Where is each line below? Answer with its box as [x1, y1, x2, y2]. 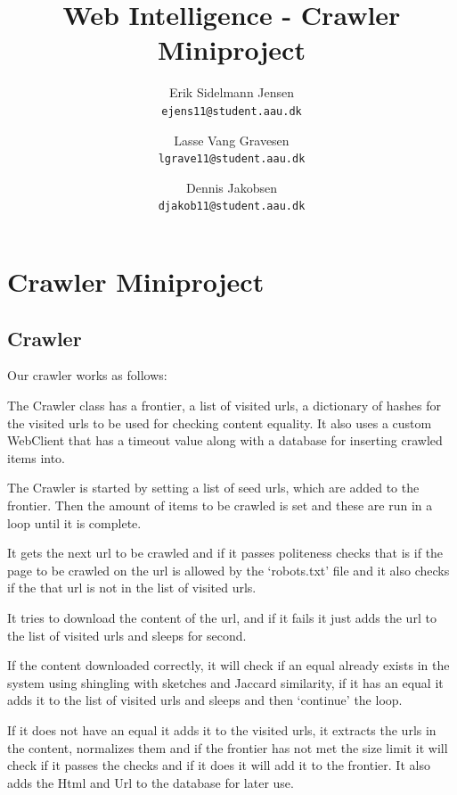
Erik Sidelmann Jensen [168, 83, 295, 102]
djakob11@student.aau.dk [158, 200, 306, 213]
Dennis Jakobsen [185, 178, 278, 196]
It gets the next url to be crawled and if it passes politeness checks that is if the [7, 543, 444, 562]
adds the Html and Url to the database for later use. [7, 773, 294, 791]
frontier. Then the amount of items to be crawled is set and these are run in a [7, 496, 433, 515]
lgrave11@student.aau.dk [158, 153, 306, 166]
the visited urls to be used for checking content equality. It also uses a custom [7, 413, 432, 432]
